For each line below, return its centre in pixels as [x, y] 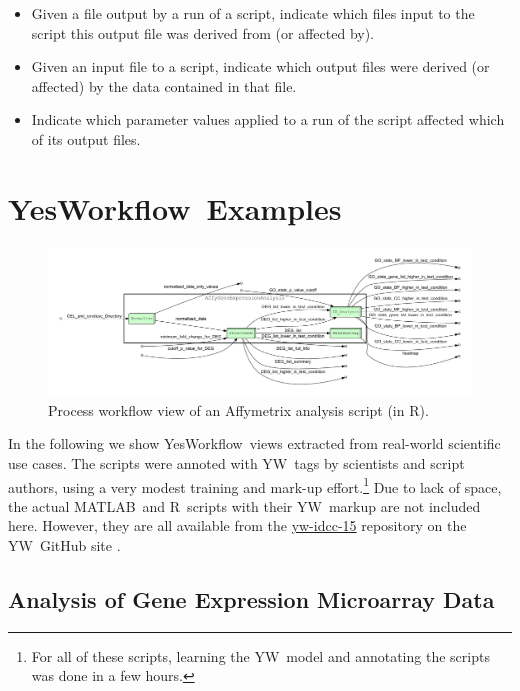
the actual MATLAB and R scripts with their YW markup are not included [244, 505]
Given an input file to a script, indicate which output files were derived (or [260, 66]
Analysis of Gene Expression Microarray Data [251, 598]
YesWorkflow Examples [175, 207]
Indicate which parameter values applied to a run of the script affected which [268, 119]
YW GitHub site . [64, 544]
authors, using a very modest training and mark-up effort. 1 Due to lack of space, [255, 485]
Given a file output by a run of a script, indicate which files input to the [253, 13]
